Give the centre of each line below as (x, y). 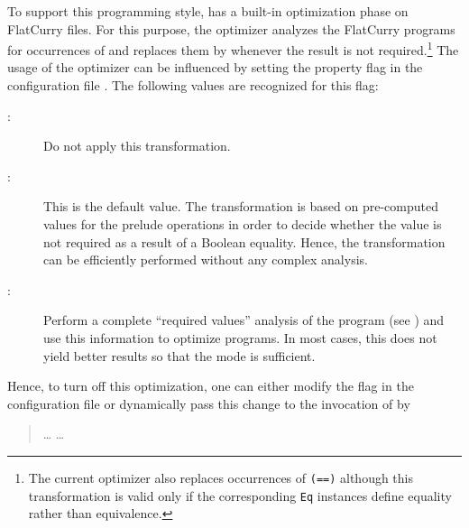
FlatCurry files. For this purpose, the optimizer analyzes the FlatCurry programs (231, 28)
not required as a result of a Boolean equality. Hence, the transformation (244, 241)
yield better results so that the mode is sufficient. (179, 355)
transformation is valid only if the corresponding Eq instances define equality (240, 495)
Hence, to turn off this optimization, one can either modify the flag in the (211, 386)
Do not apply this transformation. (137, 146)
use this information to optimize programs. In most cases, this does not (240, 337)
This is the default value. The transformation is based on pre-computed (241, 206)
